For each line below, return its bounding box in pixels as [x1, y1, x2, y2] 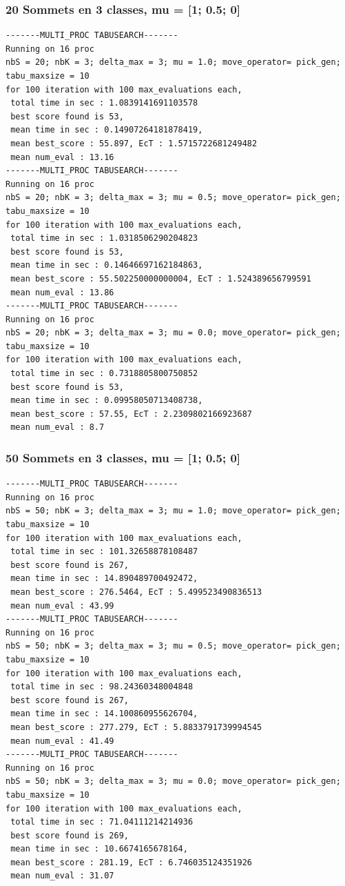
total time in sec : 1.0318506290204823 [10, 233, 198, 244]
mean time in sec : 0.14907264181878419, [10, 125, 203, 135]
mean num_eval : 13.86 [10, 287, 114, 297]
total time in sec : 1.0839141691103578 [10, 98, 198, 108]
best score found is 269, [10, 830, 129, 840]
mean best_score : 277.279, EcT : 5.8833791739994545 [10, 722, 262, 732]
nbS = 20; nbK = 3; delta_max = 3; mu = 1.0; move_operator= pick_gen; [6, 57, 341, 68]
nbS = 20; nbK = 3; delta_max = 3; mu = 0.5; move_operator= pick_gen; [6, 193, 341, 203]
